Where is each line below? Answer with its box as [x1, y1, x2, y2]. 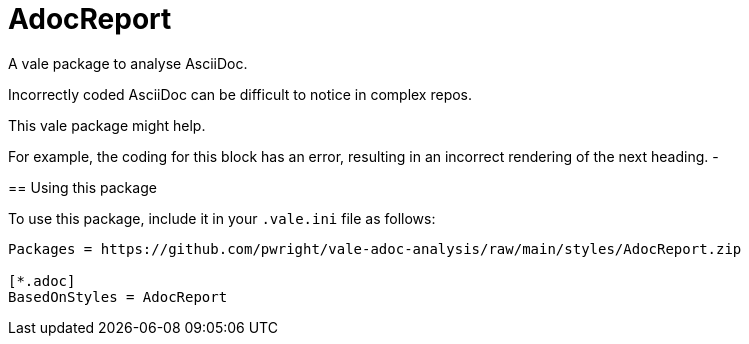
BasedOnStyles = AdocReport [8, 288, 228, 305]
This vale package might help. [8, 116, 206, 134]
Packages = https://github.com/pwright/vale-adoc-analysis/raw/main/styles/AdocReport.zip [8, 240, 742, 257]
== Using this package [8, 178, 157, 196]
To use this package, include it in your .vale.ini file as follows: [8, 209, 436, 227]
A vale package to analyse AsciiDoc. [8, 54, 248, 72]
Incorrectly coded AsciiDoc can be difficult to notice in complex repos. [8, 85, 473, 103]
